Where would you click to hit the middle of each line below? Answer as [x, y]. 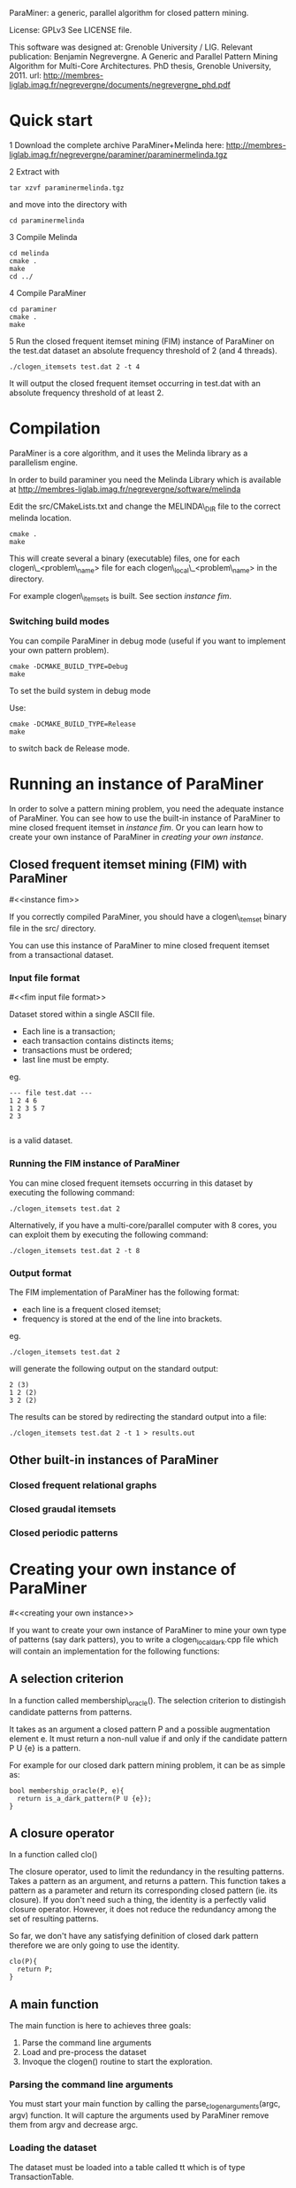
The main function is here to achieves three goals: [100, 2026]
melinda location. [41, 518]
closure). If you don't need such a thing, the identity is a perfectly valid [138, 1900]
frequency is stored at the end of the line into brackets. [122, 1319]
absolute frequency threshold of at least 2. [87, 393]
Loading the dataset [53, 2148]
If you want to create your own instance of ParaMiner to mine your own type [148, 1631]
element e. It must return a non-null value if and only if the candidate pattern [148, 1738]
